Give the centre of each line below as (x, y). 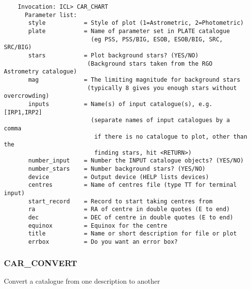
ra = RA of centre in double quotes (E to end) (129, 209)
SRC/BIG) (18, 47)
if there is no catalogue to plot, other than (171, 136)
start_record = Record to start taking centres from (120, 201)
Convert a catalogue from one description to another (82, 280)
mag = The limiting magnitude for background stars (134, 80)
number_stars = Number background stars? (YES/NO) (117, 169)
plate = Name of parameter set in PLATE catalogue (129, 31)
